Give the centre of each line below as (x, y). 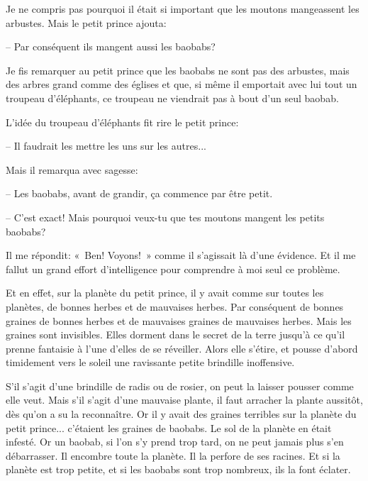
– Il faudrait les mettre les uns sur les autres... (106, 146)
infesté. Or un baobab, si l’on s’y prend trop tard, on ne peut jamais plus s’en (175, 442)
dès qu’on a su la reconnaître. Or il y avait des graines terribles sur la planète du (181, 414)
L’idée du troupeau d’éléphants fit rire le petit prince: (122, 122)
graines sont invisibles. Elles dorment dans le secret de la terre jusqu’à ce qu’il (175, 335)
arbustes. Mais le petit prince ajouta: (86, 22)
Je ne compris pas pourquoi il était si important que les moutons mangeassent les (183, 9)
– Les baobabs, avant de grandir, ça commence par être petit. (139, 193)
